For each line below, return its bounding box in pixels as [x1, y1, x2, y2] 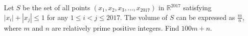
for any [47, 12, 68, 22]
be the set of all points [23, 2, 90, 12]
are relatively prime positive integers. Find [51, 22, 180, 33]
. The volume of [120, 12, 168, 22]
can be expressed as [176, 12, 235, 22]
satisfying [183, 2, 212, 12]
